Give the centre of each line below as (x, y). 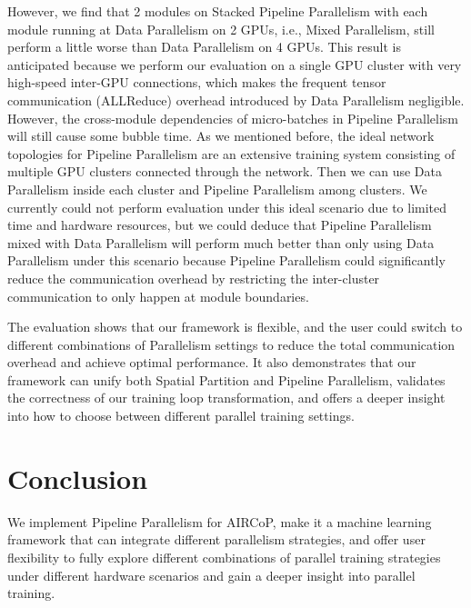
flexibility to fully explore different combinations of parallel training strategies (224, 557)
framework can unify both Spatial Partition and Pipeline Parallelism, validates (226, 379)
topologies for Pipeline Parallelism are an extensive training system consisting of (231, 153)
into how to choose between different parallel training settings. (181, 416)
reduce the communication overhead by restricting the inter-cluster (194, 278)
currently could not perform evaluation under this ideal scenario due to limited (227, 207)
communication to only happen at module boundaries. (158, 296)
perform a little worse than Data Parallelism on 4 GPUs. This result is (204, 47)
